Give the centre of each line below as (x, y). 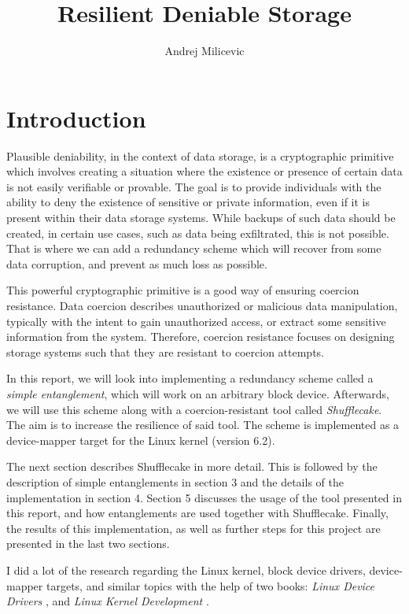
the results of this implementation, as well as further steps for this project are (193, 528)
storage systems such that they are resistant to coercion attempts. (165, 351)
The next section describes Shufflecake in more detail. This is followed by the (192, 466)
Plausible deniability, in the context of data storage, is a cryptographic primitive (200, 155)
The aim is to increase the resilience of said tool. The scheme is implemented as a (203, 425)
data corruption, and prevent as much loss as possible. (137, 263)
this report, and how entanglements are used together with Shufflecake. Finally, (197, 513)
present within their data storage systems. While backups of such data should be (201, 218)
